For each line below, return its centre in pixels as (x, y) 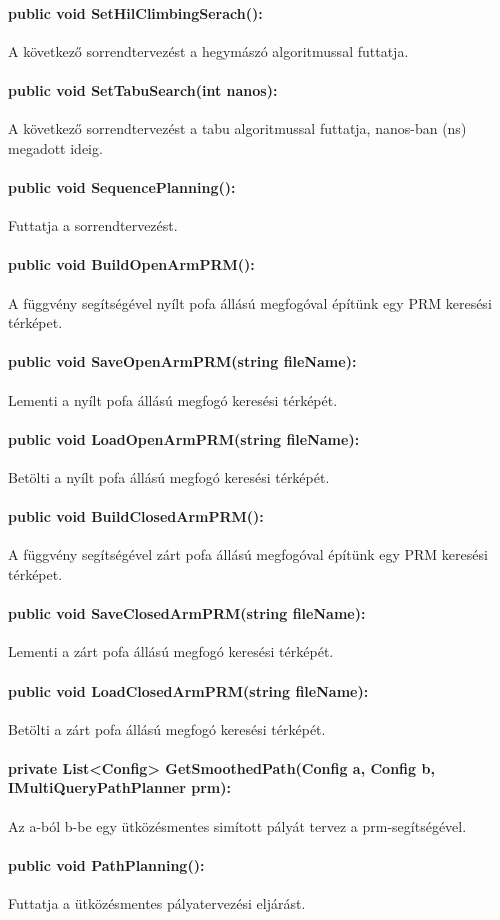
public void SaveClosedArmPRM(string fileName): (187, 613)
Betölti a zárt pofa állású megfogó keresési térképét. (167, 728)
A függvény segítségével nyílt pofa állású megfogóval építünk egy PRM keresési (250, 302)
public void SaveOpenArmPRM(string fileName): (182, 361)
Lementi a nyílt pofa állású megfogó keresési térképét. (173, 399)
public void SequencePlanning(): (122, 186)
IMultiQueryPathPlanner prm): (119, 787)
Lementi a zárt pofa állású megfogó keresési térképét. (171, 651)
